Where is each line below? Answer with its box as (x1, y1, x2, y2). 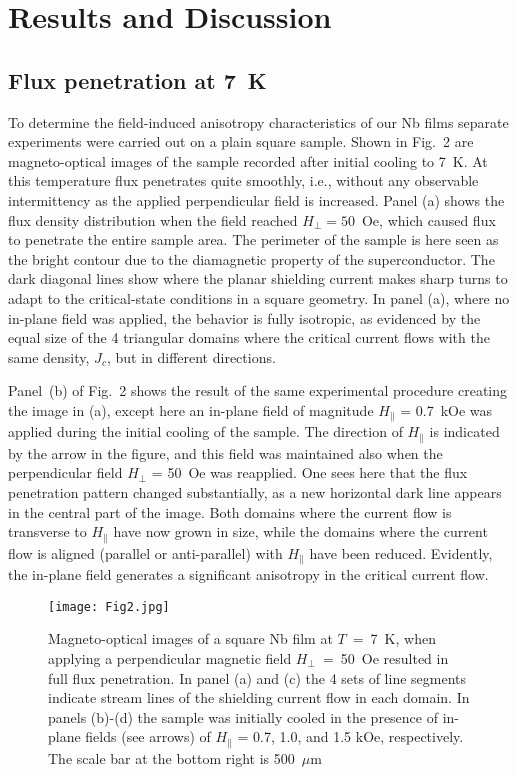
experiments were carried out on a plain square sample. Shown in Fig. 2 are (8, 131, 474, 152)
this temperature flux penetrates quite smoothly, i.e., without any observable (8, 170, 479, 191)
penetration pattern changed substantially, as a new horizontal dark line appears (8, 481, 502, 502)
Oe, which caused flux (361, 209, 496, 230)
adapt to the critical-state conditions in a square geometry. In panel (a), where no (8, 287, 510, 308)
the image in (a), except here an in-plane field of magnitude (8, 399, 374, 420)
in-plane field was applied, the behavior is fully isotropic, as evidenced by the (8, 307, 481, 328)
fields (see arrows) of (85, 726, 211, 747)
